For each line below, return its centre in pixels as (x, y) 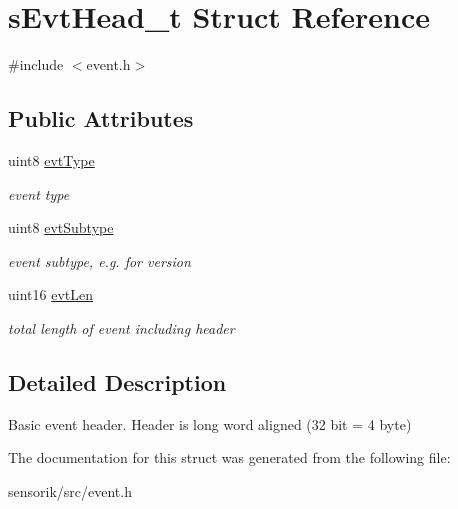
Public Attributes (101, 118)
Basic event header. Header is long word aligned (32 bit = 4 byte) (210, 423)
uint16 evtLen (50, 294)
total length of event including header (121, 327)
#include (36, 64)
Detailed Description (117, 381)
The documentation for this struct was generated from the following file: (229, 457)
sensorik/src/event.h (70, 490)
